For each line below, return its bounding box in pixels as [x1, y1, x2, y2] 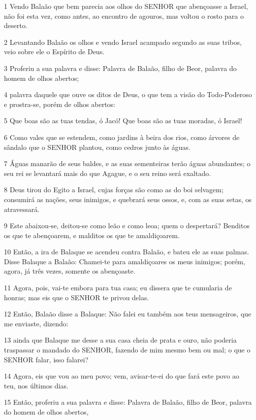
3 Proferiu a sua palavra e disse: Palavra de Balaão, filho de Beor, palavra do [4, 63, 237, 73]
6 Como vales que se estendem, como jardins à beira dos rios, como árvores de [4, 132, 240, 142]
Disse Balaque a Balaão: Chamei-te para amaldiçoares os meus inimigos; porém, [4, 256, 245, 266]
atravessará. [4, 204, 40, 214]
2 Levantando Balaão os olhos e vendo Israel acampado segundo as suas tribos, [4, 36, 242, 47]
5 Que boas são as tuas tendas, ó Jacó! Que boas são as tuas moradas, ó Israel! [4, 115, 242, 126]
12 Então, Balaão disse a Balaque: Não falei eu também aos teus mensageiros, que [4, 309, 252, 319]
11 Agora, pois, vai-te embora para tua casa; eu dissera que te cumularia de [4, 282, 232, 293]
